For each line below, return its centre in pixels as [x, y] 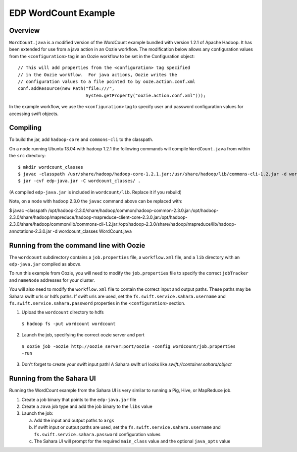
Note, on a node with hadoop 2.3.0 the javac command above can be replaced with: [96, 201]
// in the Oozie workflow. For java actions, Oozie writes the [98, 75]
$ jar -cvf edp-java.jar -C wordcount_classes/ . [79, 181]
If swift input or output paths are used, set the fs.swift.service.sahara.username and [127, 427]
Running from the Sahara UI [52, 379]
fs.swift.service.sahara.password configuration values [97, 434]
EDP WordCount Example [62, 13]
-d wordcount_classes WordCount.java [92, 231]
